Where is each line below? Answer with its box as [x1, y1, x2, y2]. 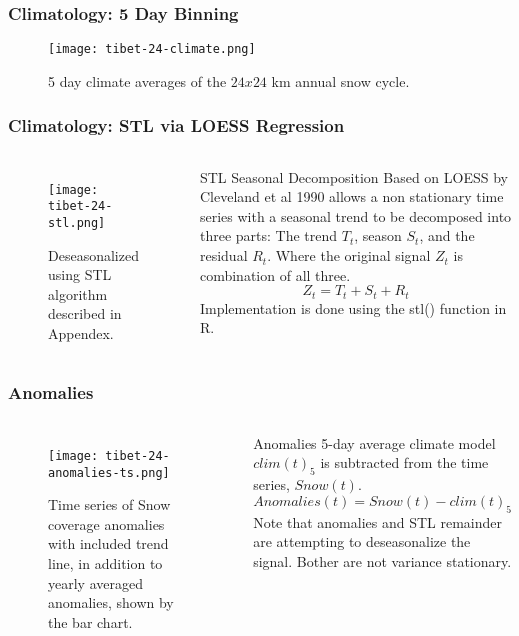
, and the [419, 225, 475, 246]
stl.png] [48, 216, 106, 230]
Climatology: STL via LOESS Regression [8, 113, 345, 138]
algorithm [48, 283, 108, 304]
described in [48, 303, 122, 324]
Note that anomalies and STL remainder [253, 511, 503, 532]
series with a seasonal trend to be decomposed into [199, 205, 512, 226]
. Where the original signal [267, 245, 431, 266]
